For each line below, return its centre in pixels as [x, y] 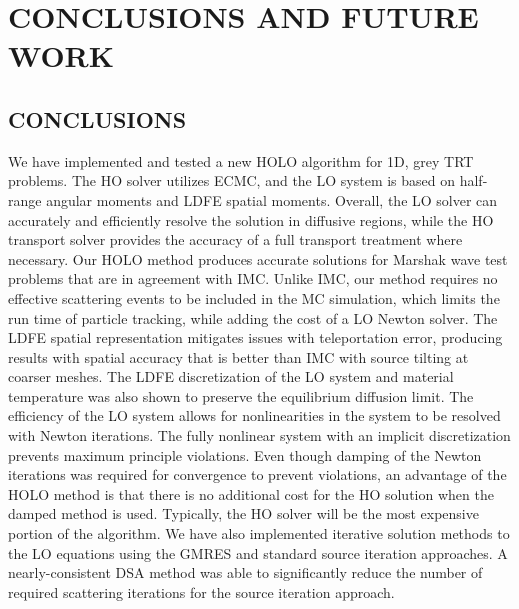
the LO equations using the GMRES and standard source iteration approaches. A [258, 552]
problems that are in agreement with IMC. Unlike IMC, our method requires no [253, 278]
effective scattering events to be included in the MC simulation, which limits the [254, 297]
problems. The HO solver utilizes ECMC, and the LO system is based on [232, 180]
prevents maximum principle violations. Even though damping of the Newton [245, 454]
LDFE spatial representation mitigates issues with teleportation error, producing [255, 337]
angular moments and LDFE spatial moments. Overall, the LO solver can [272, 199]
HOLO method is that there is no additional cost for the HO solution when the [251, 493]
